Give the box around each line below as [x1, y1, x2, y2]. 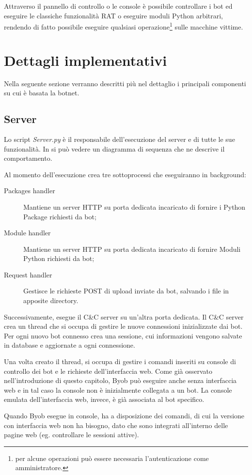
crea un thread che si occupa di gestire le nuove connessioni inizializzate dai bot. [4, 321, 243, 331]
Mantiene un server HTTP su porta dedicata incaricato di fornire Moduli [23, 244, 241, 254]
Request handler [4, 269, 52, 279]
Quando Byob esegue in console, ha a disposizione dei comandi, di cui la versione [4, 411, 245, 421]
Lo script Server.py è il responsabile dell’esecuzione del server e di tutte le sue [4, 134, 235, 144]
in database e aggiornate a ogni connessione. [4, 340, 135, 350]
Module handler [4, 228, 51, 238]
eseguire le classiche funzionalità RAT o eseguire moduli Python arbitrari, [4, 10, 223, 20]
